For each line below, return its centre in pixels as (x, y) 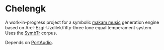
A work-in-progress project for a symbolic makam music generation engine (82, 22)
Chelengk (26, 9)
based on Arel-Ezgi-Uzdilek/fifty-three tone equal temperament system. (79, 27)
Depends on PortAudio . (29, 42)
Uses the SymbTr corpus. (31, 33)
